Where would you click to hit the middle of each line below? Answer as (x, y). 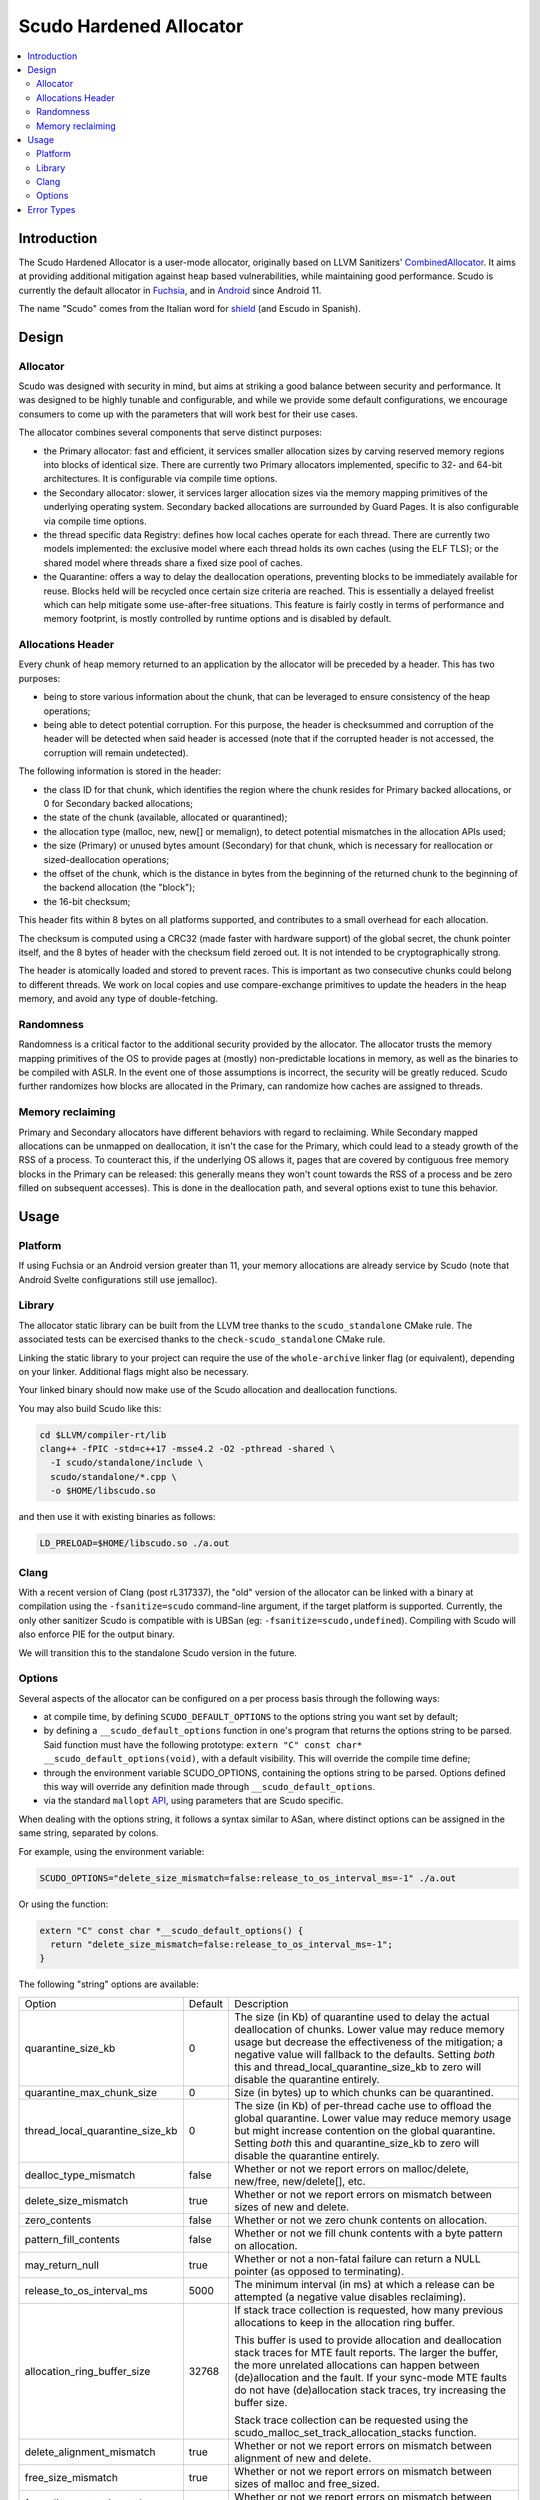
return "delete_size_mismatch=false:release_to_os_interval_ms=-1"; (222, 1944)
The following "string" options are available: (108, 1984)
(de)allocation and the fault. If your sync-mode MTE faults (370, 2377)
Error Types (51, 209)
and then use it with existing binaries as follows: (117, 1517)
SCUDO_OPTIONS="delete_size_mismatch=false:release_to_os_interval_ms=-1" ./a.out (248, 1878)
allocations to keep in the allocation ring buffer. (344, 2322)
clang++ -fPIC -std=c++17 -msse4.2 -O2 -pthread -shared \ (187, 1449)
